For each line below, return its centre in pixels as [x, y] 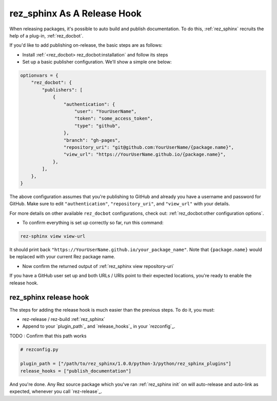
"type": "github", [97, 126]
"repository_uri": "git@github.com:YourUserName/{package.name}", [149, 147]
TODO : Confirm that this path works [48, 336]
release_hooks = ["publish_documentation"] [76, 371]
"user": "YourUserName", [106, 111]
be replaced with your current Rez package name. [62, 257]
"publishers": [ [62, 90]
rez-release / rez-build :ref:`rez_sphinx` [64, 319]
